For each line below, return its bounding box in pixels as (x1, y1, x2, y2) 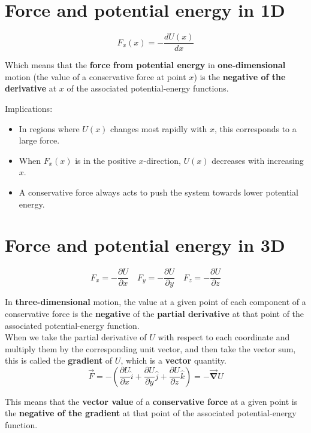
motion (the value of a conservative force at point (5, 70, 186, 83)
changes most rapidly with (110, 122, 207, 135)
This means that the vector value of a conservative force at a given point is (5, 395, 298, 407)
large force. (19, 134, 60, 147)
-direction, (143, 154, 181, 166)
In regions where (19, 122, 80, 135)
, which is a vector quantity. (120, 354, 227, 367)
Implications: (5, 102, 53, 114)
